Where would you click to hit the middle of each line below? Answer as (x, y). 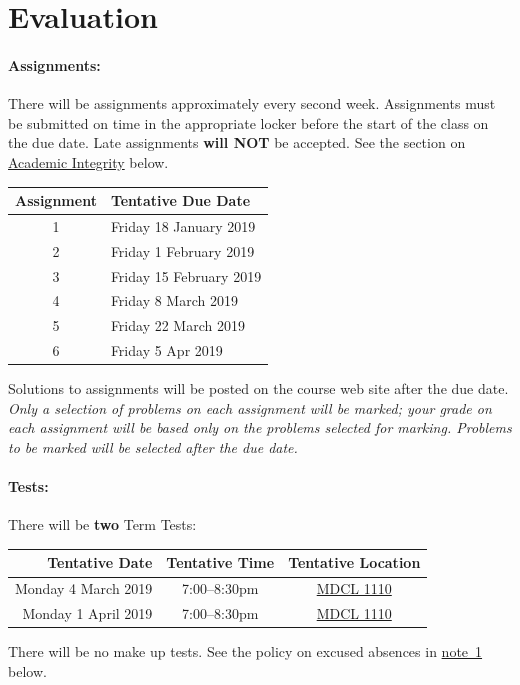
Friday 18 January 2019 (183, 225)
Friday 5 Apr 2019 (166, 350)
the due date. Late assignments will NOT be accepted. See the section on (237, 142)
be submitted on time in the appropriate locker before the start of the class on (248, 122)
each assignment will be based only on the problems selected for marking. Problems (260, 427)
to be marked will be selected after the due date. (153, 446)
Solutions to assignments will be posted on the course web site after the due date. (258, 388)
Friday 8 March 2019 (174, 300)
